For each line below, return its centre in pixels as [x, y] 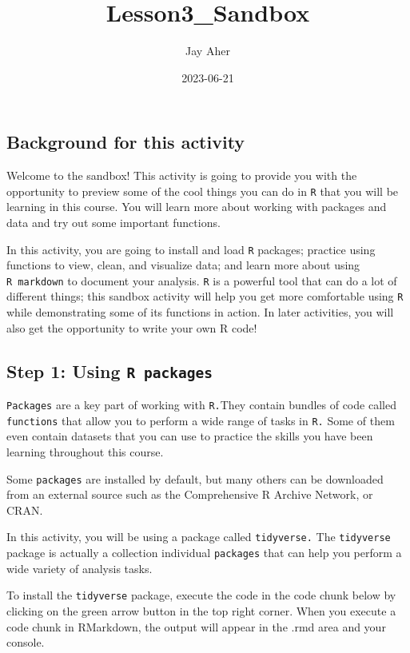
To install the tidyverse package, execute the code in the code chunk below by [201, 595]
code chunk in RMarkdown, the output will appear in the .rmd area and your [196, 626]
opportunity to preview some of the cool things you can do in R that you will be [203, 191]
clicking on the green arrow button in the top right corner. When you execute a [201, 611]
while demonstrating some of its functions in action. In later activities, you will [200, 312]
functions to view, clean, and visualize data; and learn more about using [183, 265]
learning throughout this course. [85, 452]
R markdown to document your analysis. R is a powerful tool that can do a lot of [202, 280]
